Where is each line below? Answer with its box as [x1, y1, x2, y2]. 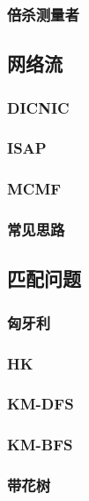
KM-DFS [7, 393, 74, 415]
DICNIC [7, 96, 70, 118]
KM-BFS [7, 433, 73, 456]
